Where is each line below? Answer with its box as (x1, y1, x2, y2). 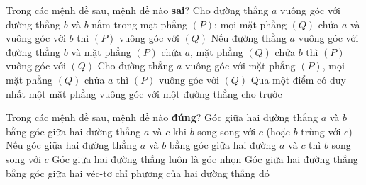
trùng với (301, 123, 341, 138)
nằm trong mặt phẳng (91, 16, 187, 31)
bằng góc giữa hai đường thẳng (6, 123, 141, 138)
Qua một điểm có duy (250, 72, 346, 86)
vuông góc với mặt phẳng (184, 58, 296, 73)
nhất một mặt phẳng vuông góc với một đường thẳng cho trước (6, 86, 282, 101)
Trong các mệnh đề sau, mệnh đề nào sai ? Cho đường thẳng (6, 3, 269, 17)
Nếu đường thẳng (211, 30, 287, 45)
